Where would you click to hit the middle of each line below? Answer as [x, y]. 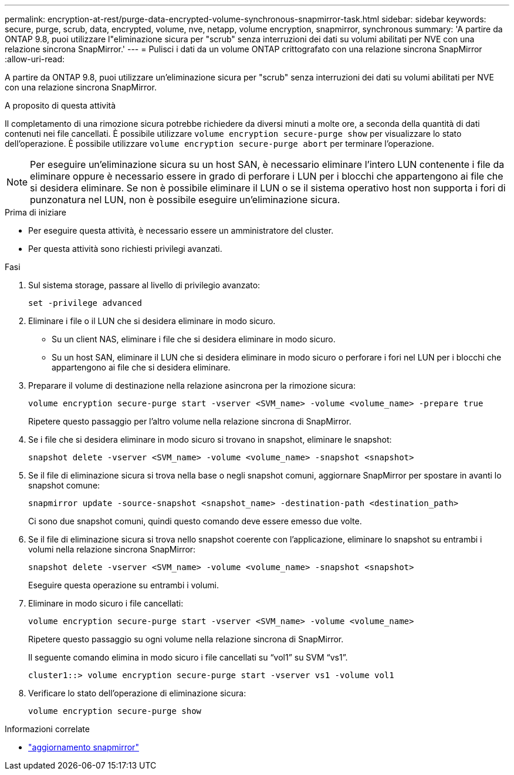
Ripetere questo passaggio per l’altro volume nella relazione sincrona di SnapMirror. [190, 421]
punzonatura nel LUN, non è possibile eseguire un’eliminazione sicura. [185, 200]
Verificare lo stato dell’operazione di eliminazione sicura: [137, 693]
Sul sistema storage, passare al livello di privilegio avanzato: [144, 285]
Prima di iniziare [35, 212]
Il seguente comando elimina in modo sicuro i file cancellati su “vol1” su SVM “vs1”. [188, 657]
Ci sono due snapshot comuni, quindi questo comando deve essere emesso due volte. [195, 521]
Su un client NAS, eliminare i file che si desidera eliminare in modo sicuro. [194, 339]
